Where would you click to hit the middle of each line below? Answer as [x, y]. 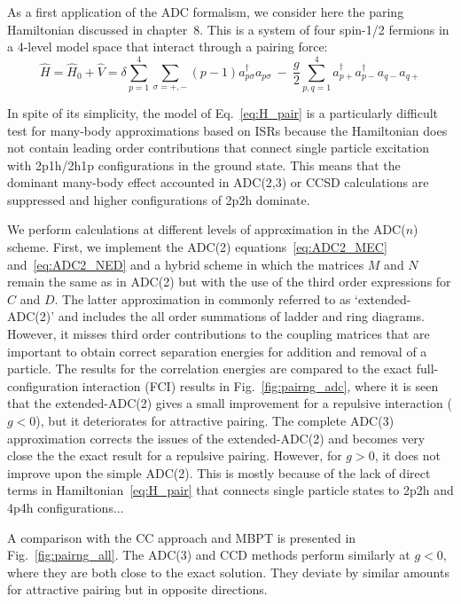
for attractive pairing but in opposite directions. [137, 589]
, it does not [408, 455]
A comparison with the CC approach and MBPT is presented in [182, 537]
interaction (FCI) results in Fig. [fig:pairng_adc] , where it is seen [260, 385]
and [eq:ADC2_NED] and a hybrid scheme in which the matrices [186, 264]
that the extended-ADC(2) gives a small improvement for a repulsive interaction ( [230, 403]
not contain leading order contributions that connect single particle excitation [218, 148]
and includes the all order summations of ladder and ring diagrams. [241, 316]
